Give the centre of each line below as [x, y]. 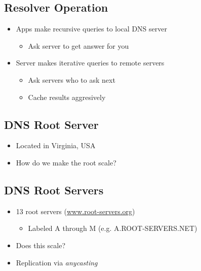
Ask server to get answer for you [78, 45]
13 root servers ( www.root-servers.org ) [75, 211]
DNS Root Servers [54, 190]
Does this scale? [41, 245]
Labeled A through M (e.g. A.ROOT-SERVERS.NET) [113, 228]
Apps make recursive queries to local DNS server [91, 29]
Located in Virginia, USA [56, 145]
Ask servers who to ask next [72, 79]
